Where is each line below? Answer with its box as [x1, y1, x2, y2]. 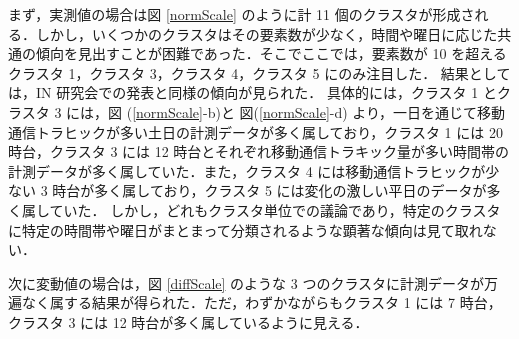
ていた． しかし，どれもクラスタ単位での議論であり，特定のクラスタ [49, 199, 501, 220]
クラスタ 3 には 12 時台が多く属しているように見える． [8, 311, 369, 332]
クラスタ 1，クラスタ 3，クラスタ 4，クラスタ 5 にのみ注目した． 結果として [8, 62, 511, 83]
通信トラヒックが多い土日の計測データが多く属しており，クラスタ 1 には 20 [8, 121, 503, 142]
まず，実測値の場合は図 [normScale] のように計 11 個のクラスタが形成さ [8, 4, 475, 24]
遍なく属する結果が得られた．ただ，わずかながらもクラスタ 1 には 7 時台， [8, 292, 502, 313]
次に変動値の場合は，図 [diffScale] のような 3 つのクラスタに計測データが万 [8, 272, 499, 293]
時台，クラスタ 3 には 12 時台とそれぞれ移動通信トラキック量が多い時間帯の [8, 141, 509, 162]
